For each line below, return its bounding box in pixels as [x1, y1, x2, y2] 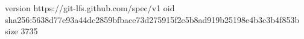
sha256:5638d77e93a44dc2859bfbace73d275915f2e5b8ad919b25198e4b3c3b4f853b [5, 13, 300, 25]
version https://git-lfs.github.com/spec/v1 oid [5, 2, 175, 14]
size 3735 [5, 25, 38, 37]
